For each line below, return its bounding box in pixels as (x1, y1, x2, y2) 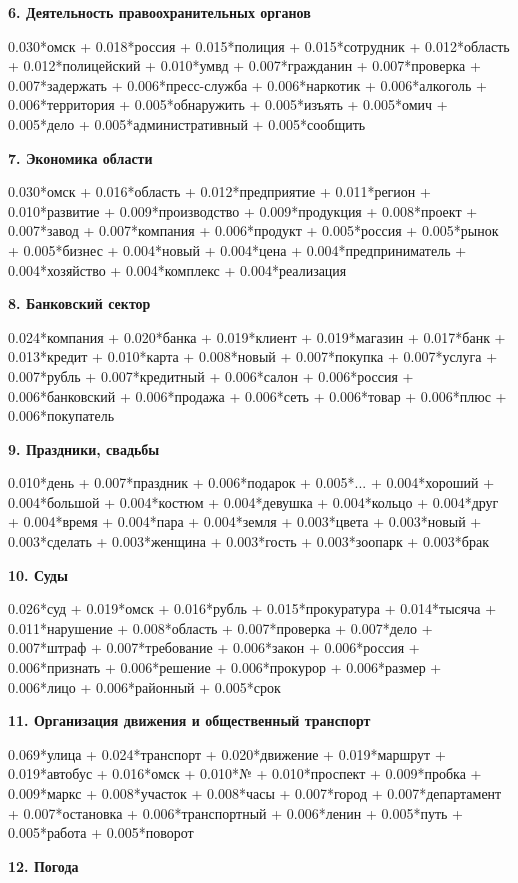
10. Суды (8, 564, 68, 585)
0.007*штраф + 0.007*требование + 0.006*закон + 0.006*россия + (8, 637, 420, 658)
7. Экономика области (8, 147, 153, 168)
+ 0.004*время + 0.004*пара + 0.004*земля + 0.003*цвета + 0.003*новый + (8, 511, 482, 532)
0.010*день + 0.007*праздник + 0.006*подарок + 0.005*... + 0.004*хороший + (8, 472, 495, 493)
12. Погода (8, 855, 79, 876)
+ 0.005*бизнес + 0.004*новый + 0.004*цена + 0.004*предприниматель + (8, 239, 467, 260)
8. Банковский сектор (8, 293, 151, 314)
